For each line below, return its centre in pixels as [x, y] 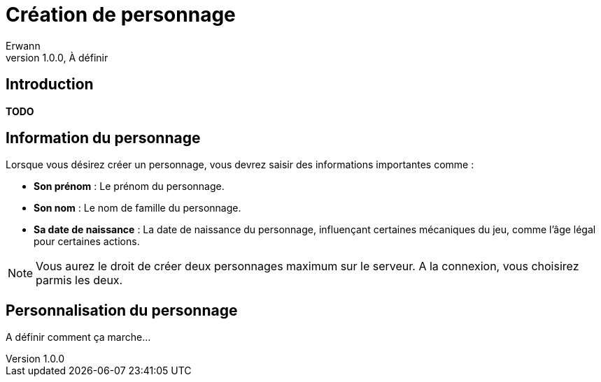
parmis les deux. [79, 280]
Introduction [50, 85]
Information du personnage [103, 138]
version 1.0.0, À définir [57, 57]
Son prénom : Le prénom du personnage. [129, 186]
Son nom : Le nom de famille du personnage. [137, 208]
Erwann [23, 45]
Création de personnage [121, 15]
